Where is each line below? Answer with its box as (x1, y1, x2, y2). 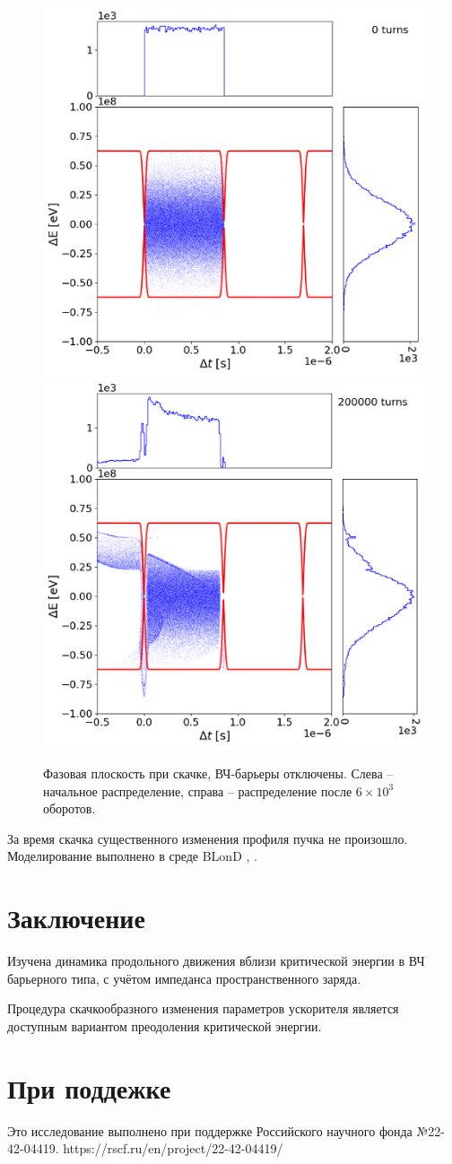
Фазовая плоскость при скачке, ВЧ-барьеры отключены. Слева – (43, 763, 394, 782)
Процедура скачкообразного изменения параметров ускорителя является (7, 999, 399, 1018)
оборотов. (43, 799, 96, 818)
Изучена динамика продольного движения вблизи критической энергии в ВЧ (7, 951, 425, 970)
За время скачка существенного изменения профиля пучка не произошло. (7, 829, 408, 847)
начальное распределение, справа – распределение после (43, 781, 352, 800)
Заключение (7, 899, 145, 936)
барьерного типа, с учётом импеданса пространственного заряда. (7, 969, 361, 987)
